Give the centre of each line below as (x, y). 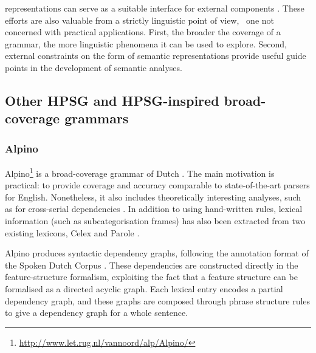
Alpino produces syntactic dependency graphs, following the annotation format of (157, 253)
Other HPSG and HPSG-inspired (112, 100)
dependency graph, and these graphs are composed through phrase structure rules (158, 300)
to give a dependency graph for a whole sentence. (97, 313)
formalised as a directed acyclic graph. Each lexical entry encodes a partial (144, 288)
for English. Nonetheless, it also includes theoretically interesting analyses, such (153, 197)
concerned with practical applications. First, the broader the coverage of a (143, 32)
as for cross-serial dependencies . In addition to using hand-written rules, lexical (154, 209)
